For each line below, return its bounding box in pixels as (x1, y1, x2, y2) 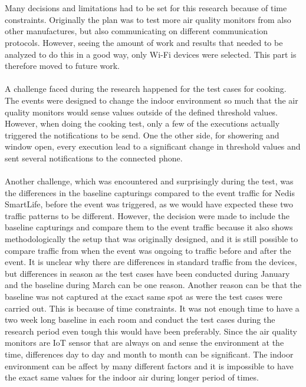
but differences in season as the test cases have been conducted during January (5, 267, 290, 279)
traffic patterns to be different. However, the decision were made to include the (5, 209, 289, 221)
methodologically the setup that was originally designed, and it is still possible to (5, 233, 298, 245)
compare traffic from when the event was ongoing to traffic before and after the (5, 244, 291, 256)
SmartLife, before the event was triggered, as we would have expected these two (5, 198, 293, 210)
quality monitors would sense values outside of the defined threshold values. (5, 105, 278, 118)
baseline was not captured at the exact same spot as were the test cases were (5, 290, 282, 303)
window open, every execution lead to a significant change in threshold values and (5, 140, 301, 153)
